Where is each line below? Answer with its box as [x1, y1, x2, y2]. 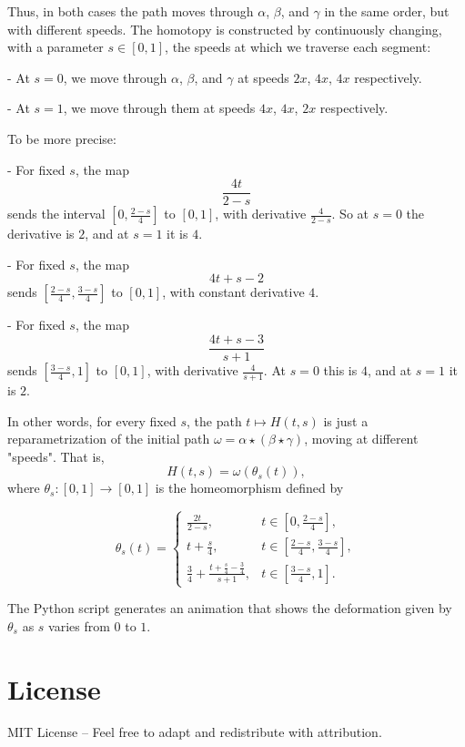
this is [323, 361, 358, 380]
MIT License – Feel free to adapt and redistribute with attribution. [7, 722, 382, 742]
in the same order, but [324, 2, 450, 20]
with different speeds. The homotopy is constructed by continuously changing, [7, 19, 442, 38]
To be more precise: [7, 128, 116, 148]
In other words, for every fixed [7, 411, 177, 430]
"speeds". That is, [7, 446, 105, 466]
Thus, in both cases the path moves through [7, 2, 254, 20]
